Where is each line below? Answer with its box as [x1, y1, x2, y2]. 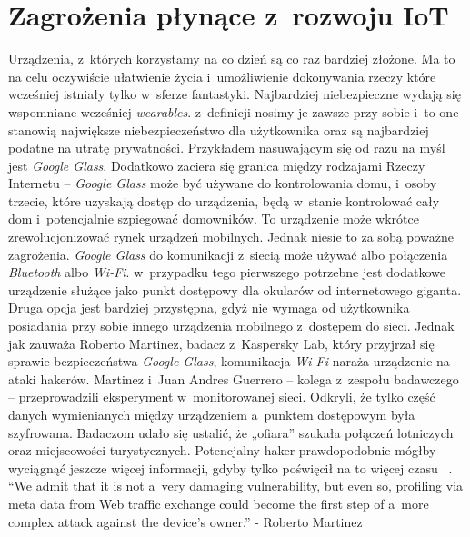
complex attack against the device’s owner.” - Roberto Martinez [8, 512, 363, 531]
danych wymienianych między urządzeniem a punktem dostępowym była [8, 405, 415, 423]
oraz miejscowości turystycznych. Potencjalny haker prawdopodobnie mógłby [8, 441, 436, 460]
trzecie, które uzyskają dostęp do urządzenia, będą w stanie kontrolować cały [8, 191, 440, 210]
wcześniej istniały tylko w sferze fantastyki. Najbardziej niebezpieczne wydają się [8, 85, 461, 104]
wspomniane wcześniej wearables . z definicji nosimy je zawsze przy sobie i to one [8, 102, 459, 121]
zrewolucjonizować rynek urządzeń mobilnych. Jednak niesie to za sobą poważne [8, 227, 455, 246]
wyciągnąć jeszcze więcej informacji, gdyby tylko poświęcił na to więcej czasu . [8, 458, 453, 477]
